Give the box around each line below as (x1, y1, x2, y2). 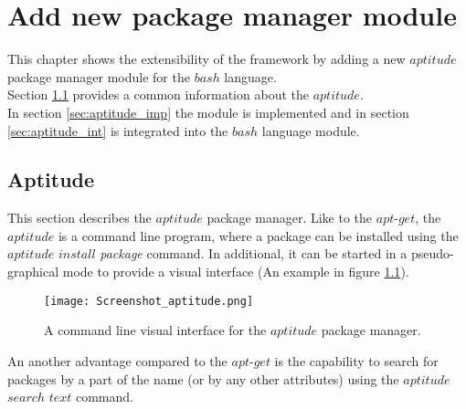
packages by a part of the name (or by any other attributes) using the (7, 369, 399, 388)
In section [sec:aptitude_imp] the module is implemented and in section (7, 102, 409, 121)
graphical (7, 262, 59, 281)
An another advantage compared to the (7, 351, 228, 370)
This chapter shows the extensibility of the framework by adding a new (7, 49, 406, 68)
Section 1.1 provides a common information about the (7, 85, 309, 104)
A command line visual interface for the (44, 320, 267, 340)
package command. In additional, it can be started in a (100, 244, 408, 263)
